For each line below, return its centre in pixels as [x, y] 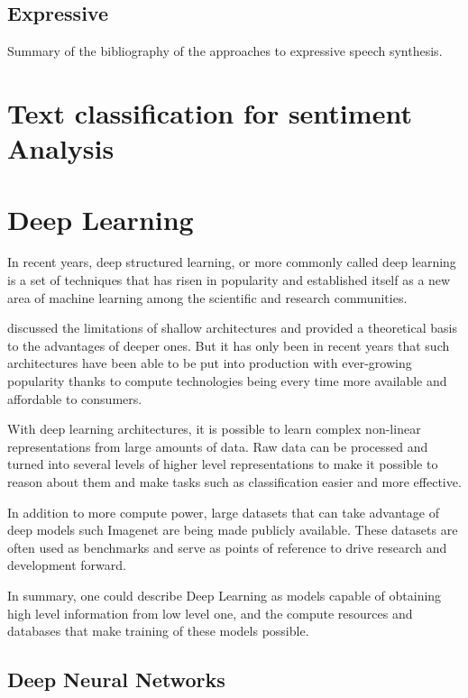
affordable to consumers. [75, 398]
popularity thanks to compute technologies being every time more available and [227, 381]
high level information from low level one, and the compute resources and [210, 613]
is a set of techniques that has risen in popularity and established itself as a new [229, 280]
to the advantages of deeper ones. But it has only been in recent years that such [229, 345]
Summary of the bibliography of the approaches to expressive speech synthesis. [225, 51]
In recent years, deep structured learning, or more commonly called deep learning [232, 262]
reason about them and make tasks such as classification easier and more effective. [234, 482]
